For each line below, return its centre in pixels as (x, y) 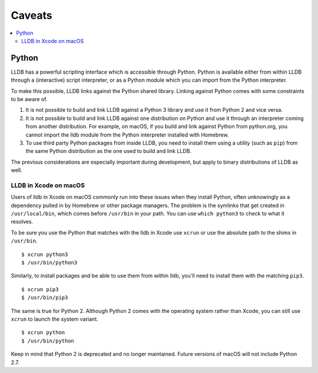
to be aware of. (29, 99)
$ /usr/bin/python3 (49, 263)
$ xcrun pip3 (40, 289)
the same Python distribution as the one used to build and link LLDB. (108, 151)
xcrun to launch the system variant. (54, 319)
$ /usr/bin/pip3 (45, 298)
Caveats (32, 15)
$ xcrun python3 (45, 254)
